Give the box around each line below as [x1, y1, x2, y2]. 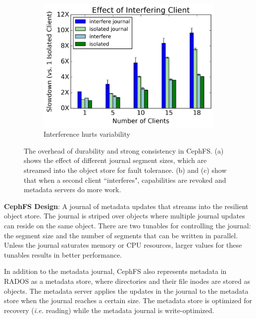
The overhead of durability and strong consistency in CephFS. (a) [24, 145, 224, 156]
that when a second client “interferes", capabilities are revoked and [24, 174, 226, 185]
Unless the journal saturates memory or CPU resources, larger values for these [4, 240, 242, 250]
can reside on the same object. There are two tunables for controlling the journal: [4, 220, 251, 230]
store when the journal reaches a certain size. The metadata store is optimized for [4, 295, 253, 306]
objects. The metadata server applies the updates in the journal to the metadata [4, 285, 249, 296]
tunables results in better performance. [4, 249, 122, 260]
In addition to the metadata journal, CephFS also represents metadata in [4, 266, 227, 276]
